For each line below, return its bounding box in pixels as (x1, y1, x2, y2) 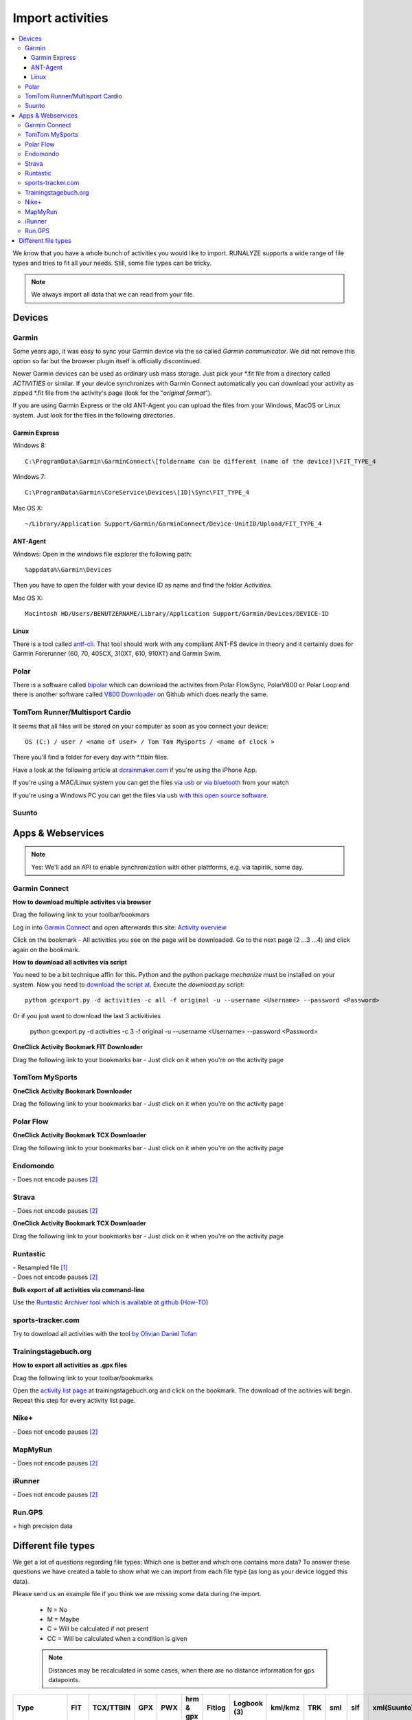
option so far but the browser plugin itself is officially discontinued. (12, 356, 202, 365)
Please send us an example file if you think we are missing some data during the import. (12, 1590, 262, 1598)
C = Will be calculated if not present (47, 1624, 149, 1633)
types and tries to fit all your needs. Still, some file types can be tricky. (12, 259, 212, 267)
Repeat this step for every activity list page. (12, 1396, 136, 1404)
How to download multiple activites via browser (12, 898, 152, 906)
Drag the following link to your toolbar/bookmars (12, 910, 150, 918)
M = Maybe (47, 1615, 80, 1624)
